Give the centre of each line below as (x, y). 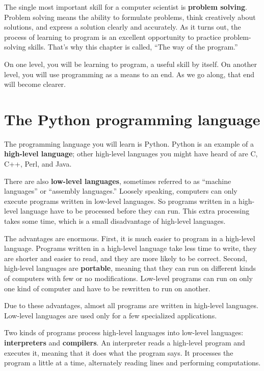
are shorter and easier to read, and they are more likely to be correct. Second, (126, 258)
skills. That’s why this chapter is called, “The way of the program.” (133, 47)
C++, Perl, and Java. (38, 164)
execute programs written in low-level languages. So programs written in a (120, 201)
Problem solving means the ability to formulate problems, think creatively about (130, 17)
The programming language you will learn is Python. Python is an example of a (129, 143)
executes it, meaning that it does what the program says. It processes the (119, 352)
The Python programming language (132, 119)
